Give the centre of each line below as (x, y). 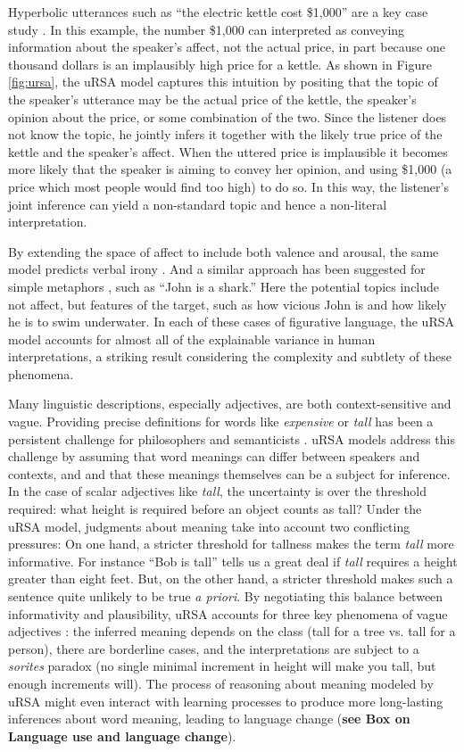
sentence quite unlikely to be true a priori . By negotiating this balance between (226, 596)
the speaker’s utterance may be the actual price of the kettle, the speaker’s (212, 99)
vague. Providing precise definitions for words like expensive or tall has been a (221, 421)
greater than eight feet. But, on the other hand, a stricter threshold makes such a (231, 578)
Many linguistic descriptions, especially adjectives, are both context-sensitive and (230, 404)
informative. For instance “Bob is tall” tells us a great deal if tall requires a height (233, 561)
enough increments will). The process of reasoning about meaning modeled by (221, 683)
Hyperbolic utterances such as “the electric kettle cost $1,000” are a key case (218, 12)
